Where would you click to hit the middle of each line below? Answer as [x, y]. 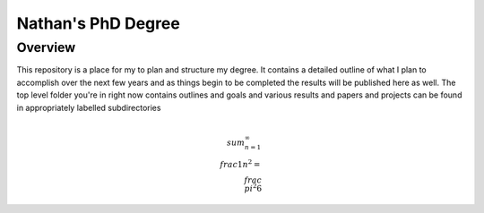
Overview [46, 47]
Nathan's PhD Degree [99, 23]
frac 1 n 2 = [240, 163]
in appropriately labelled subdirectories [89, 107]
